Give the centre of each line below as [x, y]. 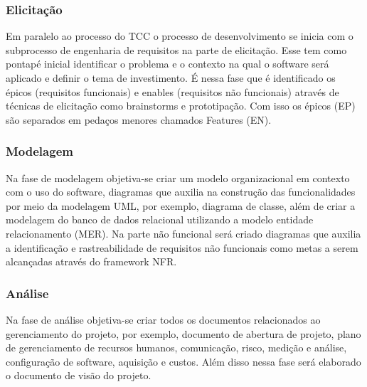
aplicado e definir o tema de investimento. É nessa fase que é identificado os [171, 78]
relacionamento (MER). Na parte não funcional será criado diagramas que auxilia [183, 233]
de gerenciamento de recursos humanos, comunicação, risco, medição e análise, [176, 348]
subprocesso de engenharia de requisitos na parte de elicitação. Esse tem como [176, 49]
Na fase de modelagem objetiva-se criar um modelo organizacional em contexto [178, 177]
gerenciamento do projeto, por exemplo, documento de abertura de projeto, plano [183, 333]
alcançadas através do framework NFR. [91, 261]
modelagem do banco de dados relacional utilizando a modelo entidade [160, 219]
